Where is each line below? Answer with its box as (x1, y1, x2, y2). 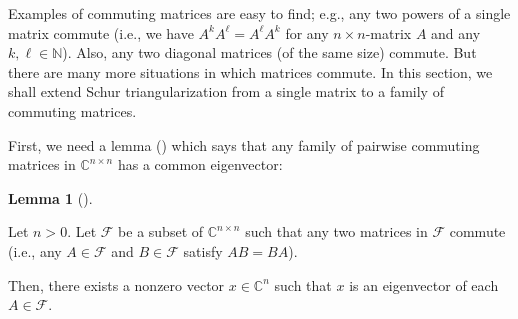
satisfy (183, 240, 223, 261)
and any (431, 22, 481, 43)
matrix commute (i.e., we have (8, 22, 194, 43)
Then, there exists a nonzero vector (8, 274, 225, 295)
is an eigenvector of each (349, 274, 499, 295)
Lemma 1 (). (8, 187, 93, 208)
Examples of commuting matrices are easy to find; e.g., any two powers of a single (8, 3, 511, 23)
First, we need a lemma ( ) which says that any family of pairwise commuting (8, 134, 480, 155)
